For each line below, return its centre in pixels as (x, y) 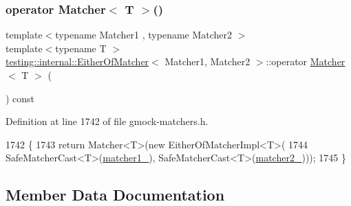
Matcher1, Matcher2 (208, 61)
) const (20, 98)
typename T (81, 48)
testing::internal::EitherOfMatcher (77, 61)
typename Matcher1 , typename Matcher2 (144, 35)
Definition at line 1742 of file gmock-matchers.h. (107, 121)
